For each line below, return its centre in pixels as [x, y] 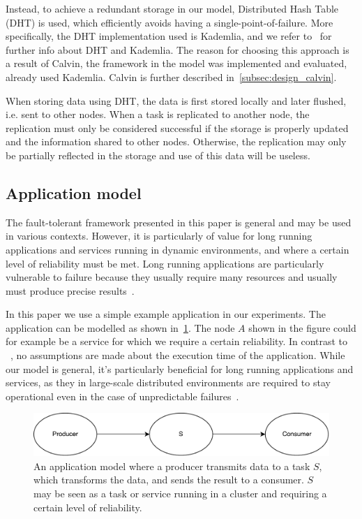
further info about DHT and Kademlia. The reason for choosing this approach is [178, 49]
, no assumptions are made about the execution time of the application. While [178, 355]
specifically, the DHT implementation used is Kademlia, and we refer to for [169, 36]
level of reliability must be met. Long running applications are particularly [165, 263]
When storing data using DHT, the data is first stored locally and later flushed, [176, 100]
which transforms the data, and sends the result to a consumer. [169, 480]
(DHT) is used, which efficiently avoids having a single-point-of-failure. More [169, 22]
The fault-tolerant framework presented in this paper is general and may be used [179, 222]
